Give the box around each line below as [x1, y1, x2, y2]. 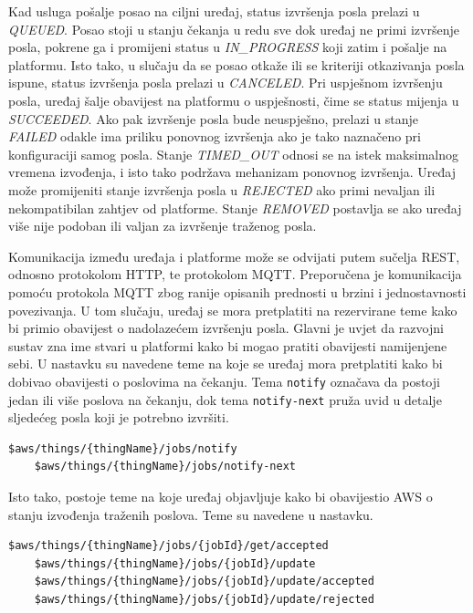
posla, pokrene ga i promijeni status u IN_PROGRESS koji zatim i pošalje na [8, 37, 447, 57]
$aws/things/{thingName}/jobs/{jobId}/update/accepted [34, 575, 374, 588]
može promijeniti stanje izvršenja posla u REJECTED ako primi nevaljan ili [8, 180, 436, 199]
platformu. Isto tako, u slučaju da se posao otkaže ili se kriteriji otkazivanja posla [8, 55, 465, 74]
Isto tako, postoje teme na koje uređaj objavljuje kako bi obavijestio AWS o [8, 486, 433, 505]
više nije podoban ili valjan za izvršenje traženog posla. [8, 216, 317, 235]
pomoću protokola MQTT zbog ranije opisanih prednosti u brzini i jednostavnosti [8, 282, 467, 301]
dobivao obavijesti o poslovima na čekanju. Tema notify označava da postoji [8, 371, 440, 390]
